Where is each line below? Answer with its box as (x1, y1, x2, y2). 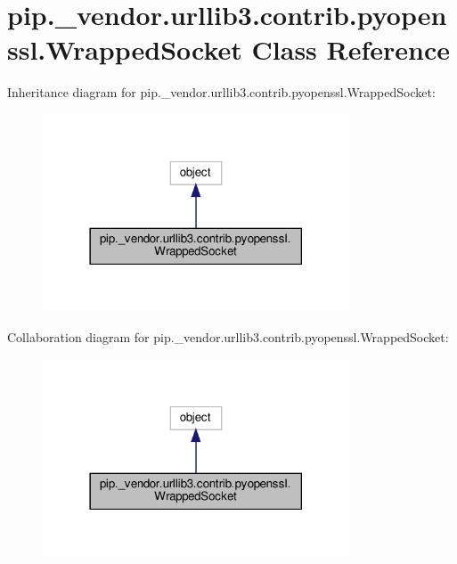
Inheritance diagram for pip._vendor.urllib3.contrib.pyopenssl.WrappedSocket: (7, 83, 436, 102)
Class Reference (251, 31, 451, 68)
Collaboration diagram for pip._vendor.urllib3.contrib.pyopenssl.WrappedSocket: (7, 328, 449, 346)
